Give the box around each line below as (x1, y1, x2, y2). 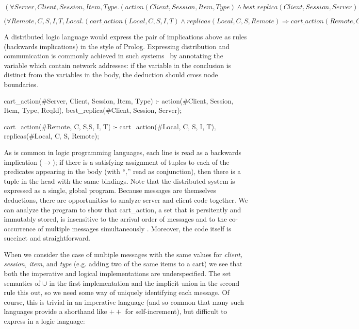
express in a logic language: (4, 316, 85, 326)
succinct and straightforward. (4, 233, 91, 243)
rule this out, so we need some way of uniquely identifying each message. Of (4, 287, 229, 297)
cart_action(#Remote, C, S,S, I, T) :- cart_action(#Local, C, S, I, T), (4, 121, 216, 131)
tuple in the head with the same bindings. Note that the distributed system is (4, 175, 235, 186)
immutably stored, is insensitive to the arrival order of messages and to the (4, 214, 227, 224)
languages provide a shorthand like (4, 306, 107, 316)
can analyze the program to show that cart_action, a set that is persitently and (4, 204, 241, 214)
